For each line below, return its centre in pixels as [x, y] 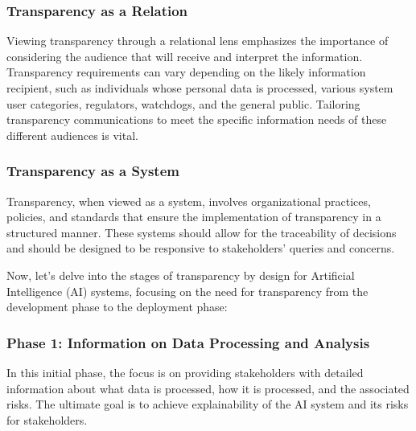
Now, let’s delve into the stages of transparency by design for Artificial [181, 275]
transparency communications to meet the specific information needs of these [197, 119]
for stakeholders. [47, 419]
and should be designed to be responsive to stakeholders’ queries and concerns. [201, 248]
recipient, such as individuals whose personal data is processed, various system [200, 88]
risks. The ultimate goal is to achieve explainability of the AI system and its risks [208, 404]
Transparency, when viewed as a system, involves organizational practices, [189, 201]
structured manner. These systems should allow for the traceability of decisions [202, 232]
